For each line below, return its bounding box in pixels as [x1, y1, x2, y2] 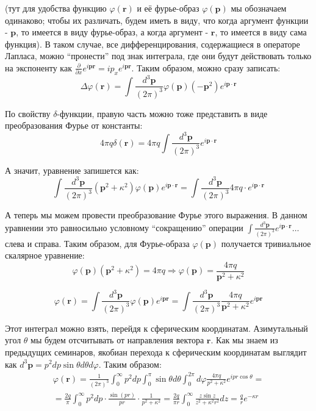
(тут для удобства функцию [5, 2, 107, 14]
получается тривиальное [221, 237, 311, 249]
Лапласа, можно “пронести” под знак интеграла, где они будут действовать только [5, 49, 312, 62]
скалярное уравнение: [5, 249, 85, 262]
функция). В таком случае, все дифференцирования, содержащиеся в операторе [5, 37, 300, 50]
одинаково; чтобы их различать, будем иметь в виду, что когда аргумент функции [5, 13, 309, 26]
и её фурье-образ [137, 2, 199, 14]
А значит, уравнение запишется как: [5, 163, 139, 176]
